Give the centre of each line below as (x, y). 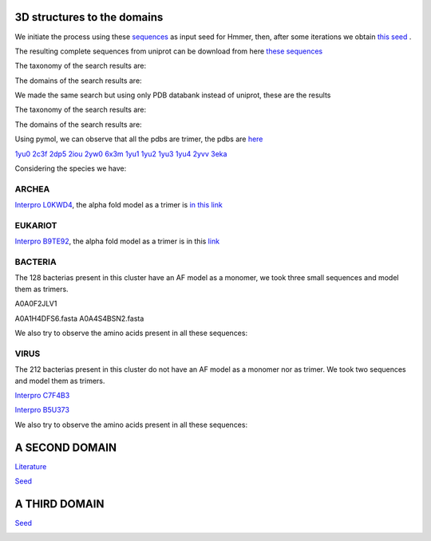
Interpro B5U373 (42, 410)
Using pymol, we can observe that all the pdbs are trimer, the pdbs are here (139, 139)
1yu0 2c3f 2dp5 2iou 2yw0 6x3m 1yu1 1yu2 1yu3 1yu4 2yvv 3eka (121, 154)
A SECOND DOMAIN (66, 447)
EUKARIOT (36, 225)
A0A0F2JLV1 (36, 304)
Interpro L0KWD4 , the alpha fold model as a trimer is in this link (119, 205)
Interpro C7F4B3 (42, 395)
